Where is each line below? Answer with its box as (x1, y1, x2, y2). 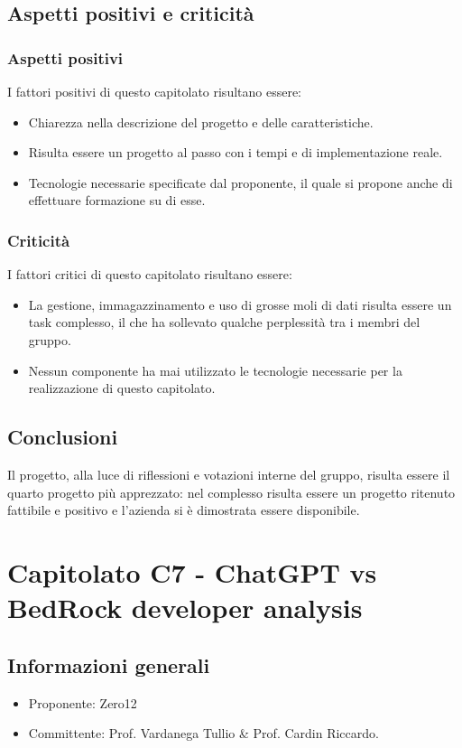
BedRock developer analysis (7, 589, 363, 626)
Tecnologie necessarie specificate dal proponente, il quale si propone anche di (28, 173, 453, 192)
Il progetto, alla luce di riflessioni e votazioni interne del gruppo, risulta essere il (7, 464, 450, 483)
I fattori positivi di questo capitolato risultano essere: (7, 82, 302, 100)
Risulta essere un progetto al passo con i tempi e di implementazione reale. (28, 143, 443, 162)
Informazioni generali (7, 650, 210, 678)
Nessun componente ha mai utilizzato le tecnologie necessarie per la (28, 360, 402, 379)
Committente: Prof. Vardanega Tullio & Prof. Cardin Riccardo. (28, 724, 379, 743)
